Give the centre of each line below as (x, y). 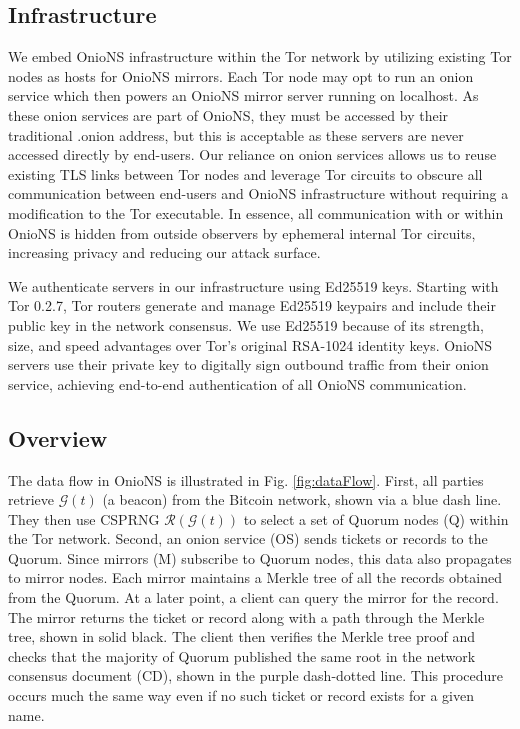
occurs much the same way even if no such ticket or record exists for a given (241, 695)
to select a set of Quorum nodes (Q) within (376, 518)
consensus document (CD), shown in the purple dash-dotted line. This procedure (256, 675)
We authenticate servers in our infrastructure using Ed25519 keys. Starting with (253, 285)
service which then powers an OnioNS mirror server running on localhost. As (243, 95)
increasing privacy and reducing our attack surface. (164, 252)
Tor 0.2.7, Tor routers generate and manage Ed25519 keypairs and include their (252, 305)
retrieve (31, 499)
